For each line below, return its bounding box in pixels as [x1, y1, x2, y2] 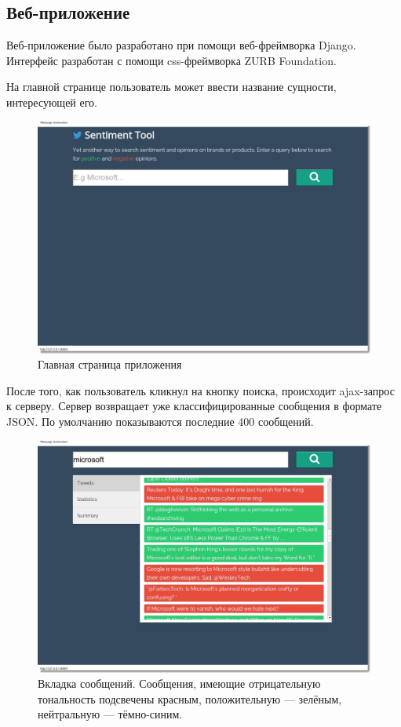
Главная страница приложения [38, 356, 182, 373]
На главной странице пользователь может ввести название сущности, [6, 78, 337, 95]
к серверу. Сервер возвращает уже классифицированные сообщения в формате [6, 398, 382, 414]
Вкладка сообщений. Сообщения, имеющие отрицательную [38, 675, 321, 692]
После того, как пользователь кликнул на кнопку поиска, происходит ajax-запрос [6, 382, 395, 398]
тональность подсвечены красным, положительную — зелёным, [38, 690, 342, 707]
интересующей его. [6, 93, 98, 110]
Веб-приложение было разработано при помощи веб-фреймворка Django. [6, 37, 356, 53]
